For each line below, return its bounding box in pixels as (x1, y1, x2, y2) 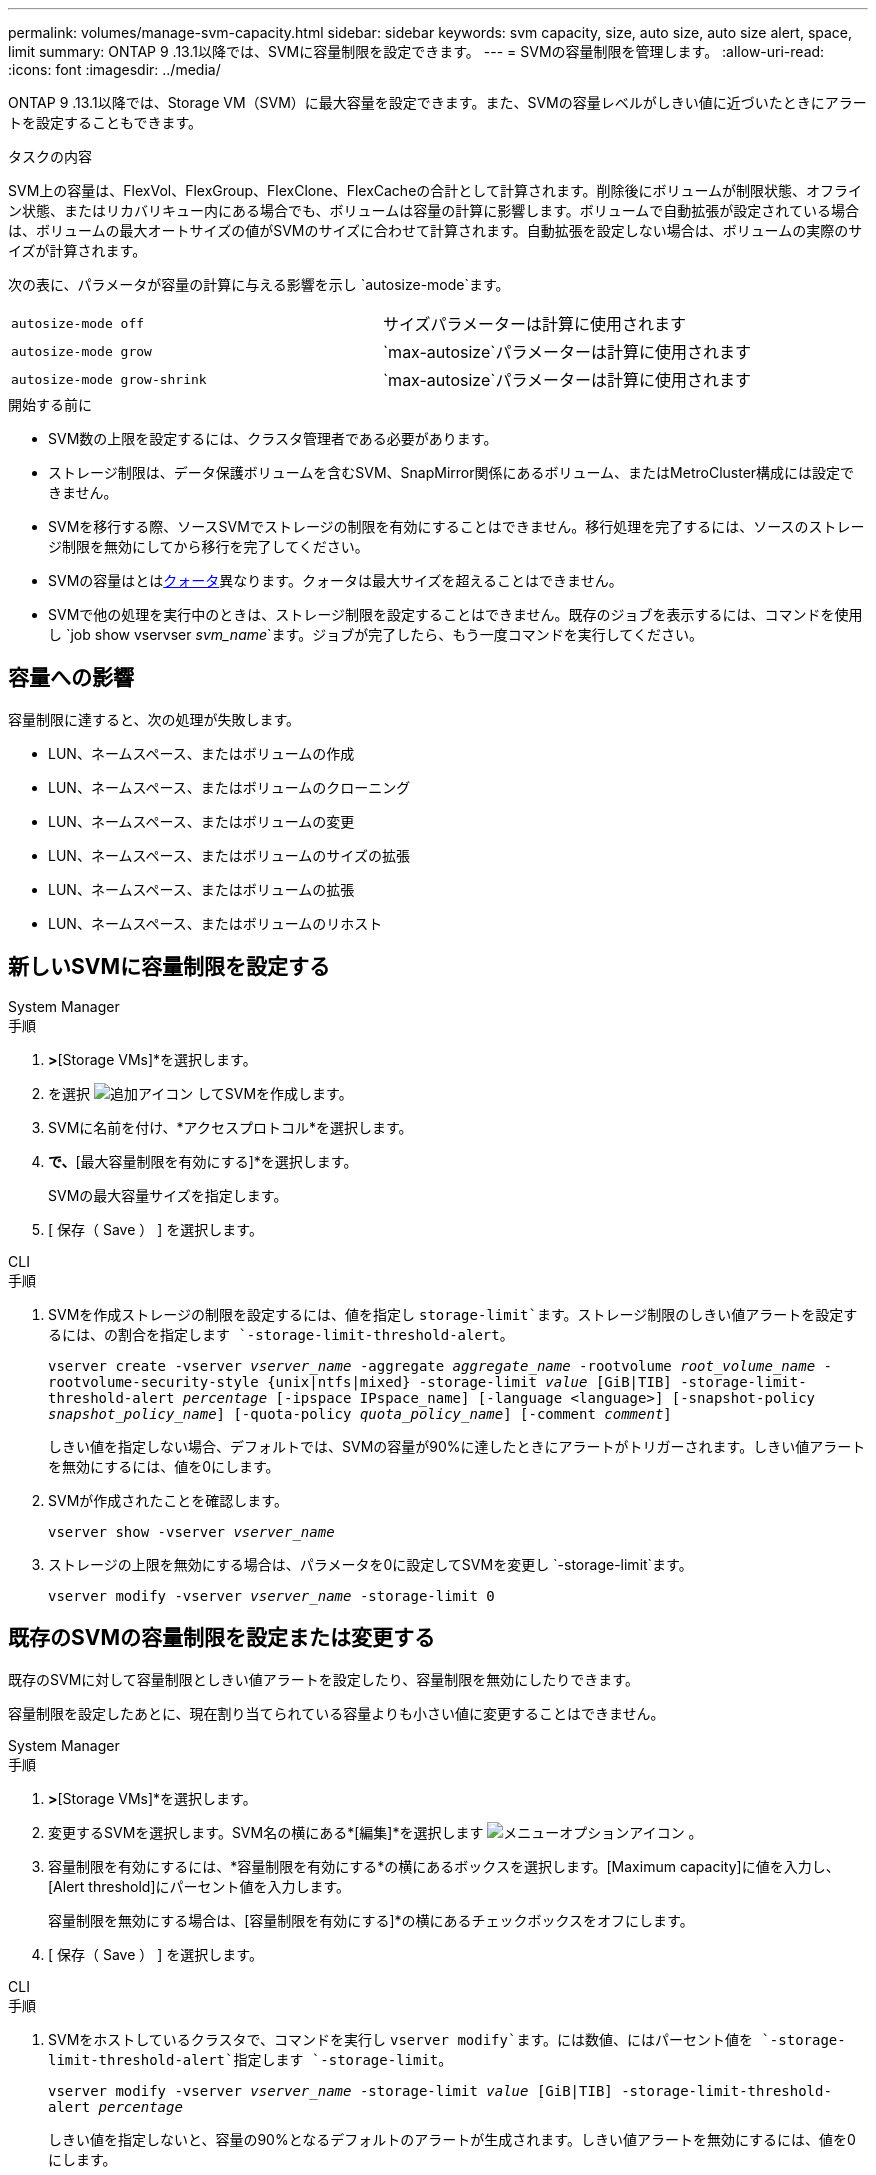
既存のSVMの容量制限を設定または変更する (8, 1625, 435, 1651)
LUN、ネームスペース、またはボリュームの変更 (48, 812, 355, 830)
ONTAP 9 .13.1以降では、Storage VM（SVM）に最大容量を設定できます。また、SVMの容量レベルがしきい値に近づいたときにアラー (8, 94, 867, 111)
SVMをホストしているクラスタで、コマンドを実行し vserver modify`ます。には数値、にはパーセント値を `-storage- (48, 2030, 846, 2048)
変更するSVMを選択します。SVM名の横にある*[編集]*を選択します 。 (48, 1823, 703, 1841)
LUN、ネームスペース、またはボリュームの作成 (48, 744, 355, 762)
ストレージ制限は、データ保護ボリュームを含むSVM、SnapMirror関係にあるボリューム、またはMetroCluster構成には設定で (48, 464, 855, 481)
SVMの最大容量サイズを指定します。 (48, 1186, 288, 1204)
